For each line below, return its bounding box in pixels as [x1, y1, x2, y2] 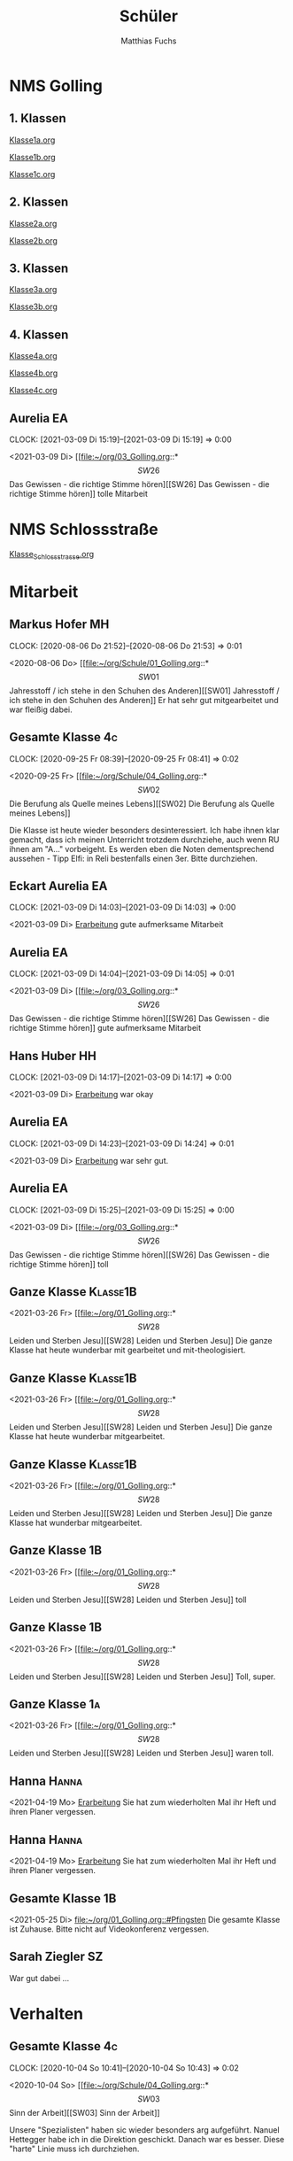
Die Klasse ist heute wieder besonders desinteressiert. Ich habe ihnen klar [9, 825, 281, 835]
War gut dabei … [9, 1972, 70, 1983]
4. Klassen [9, 327, 69, 342]
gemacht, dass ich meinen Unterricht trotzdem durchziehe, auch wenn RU [9, 834, 280, 845]
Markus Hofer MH [9, 617, 110, 632]
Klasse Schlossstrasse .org [9, 548, 95, 562]
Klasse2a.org [9, 218, 58, 228]
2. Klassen [9, 195, 69, 210]
